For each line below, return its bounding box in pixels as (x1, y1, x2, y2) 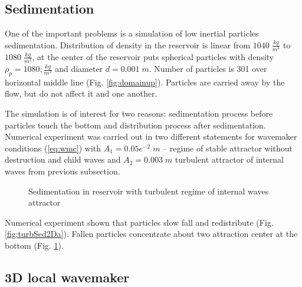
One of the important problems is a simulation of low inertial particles (5, 27, 259, 39)
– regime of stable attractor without (163, 141, 293, 154)
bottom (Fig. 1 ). (5, 239, 64, 251)
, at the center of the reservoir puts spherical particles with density (32, 50, 274, 62)
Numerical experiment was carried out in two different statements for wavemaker (5, 130, 297, 143)
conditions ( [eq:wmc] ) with (5, 141, 101, 154)
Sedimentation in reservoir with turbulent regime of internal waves (28, 184, 269, 197)
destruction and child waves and (5, 153, 121, 166)
